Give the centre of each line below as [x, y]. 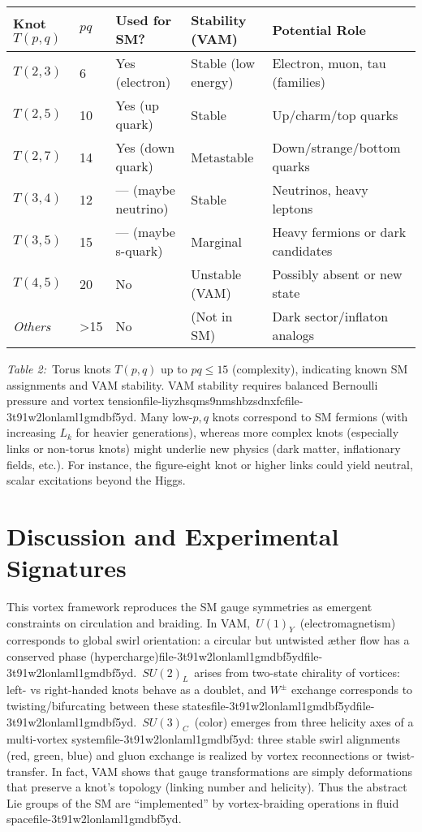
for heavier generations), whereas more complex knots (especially [237, 432]
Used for [144, 20]
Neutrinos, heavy [320, 190]
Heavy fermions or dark [339, 232]
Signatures [67, 568]
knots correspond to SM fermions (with [310, 416]
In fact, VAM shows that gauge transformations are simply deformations [232, 771]
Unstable [216, 274]
